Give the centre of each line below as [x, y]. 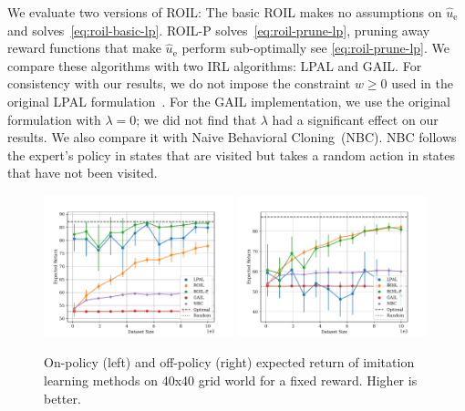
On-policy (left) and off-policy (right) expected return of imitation [229, 362]
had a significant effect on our [355, 119]
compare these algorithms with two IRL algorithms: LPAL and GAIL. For [215, 65]
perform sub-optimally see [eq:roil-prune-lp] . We [316, 48]
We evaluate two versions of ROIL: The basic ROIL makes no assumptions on [225, 12]
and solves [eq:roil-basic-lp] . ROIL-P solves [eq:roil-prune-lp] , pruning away [219, 30]
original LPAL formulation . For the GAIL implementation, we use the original [229, 101]
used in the [422, 83]
